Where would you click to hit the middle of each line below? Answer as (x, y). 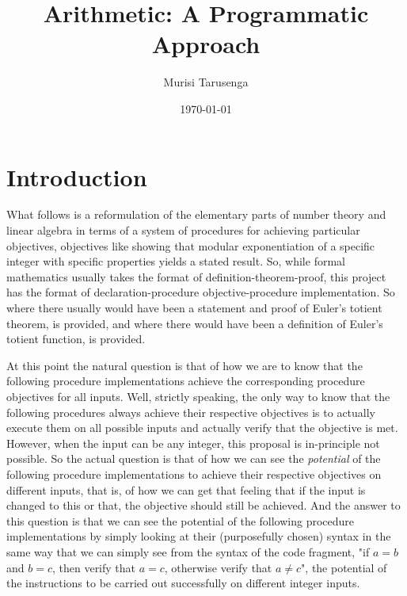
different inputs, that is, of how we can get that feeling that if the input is (186, 489)
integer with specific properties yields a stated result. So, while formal (176, 261)
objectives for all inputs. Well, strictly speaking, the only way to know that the (198, 396)
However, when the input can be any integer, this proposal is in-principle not (193, 443)
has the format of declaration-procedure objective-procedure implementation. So (201, 292)
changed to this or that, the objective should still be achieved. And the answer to (203, 505)
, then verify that (94, 567)
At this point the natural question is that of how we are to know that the (184, 365)
